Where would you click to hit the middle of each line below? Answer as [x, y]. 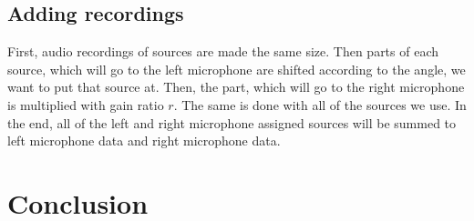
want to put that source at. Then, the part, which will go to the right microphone [236, 87]
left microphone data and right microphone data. [144, 141]
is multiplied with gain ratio [86, 104]
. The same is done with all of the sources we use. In [320, 104]
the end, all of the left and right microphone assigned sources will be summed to [232, 122]
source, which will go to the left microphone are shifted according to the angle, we [237, 69]
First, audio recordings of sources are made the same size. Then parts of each [223, 51]
